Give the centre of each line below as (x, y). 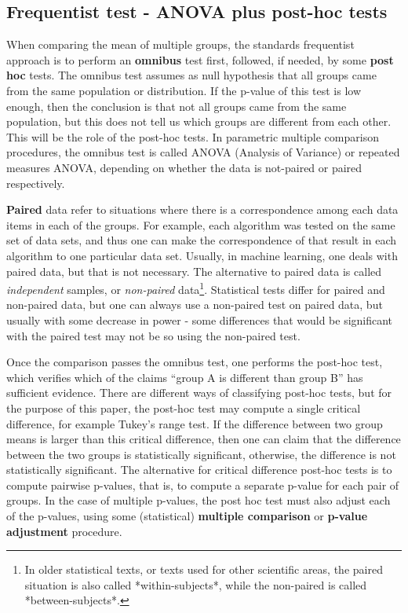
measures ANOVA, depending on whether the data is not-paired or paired (184, 167)
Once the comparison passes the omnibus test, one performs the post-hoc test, (195, 362)
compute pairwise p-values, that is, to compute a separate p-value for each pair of (203, 485)
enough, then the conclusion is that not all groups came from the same (177, 106)
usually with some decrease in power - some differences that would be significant (200, 319)
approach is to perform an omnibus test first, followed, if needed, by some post (200, 59)
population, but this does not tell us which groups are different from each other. (199, 121)
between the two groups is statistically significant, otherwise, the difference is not (201, 454)
